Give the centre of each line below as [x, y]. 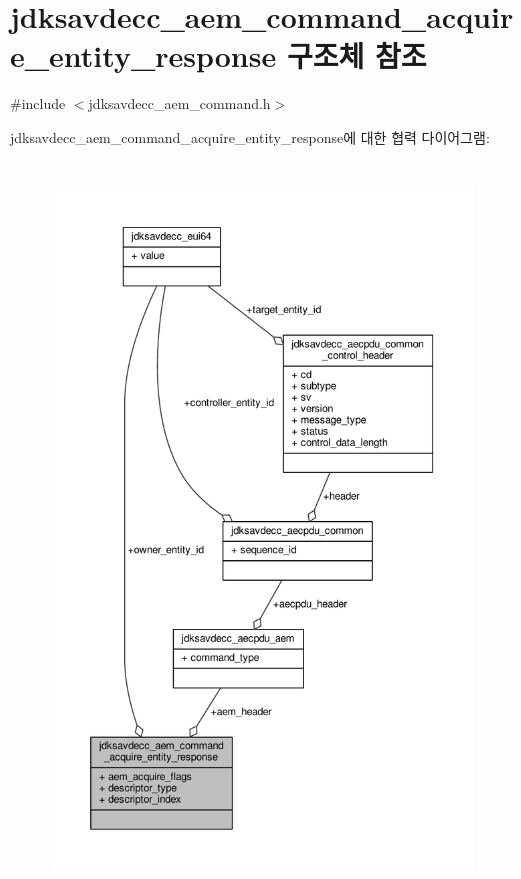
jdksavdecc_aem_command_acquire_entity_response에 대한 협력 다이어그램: [250, 136]
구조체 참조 [356, 55]
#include [38, 103]
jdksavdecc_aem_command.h [179, 103]
